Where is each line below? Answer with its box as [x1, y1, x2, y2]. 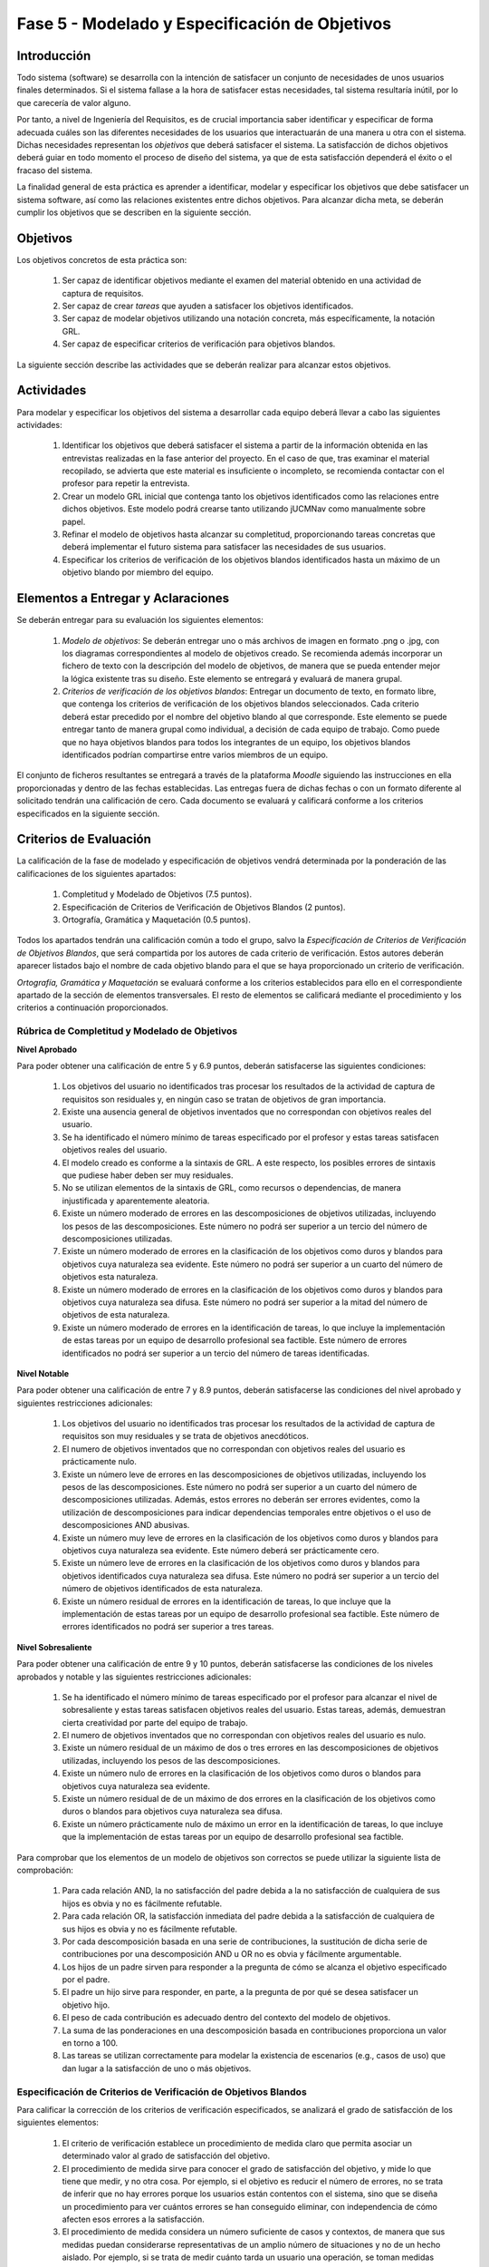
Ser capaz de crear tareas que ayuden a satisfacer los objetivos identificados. [62, 300, 354, 312]
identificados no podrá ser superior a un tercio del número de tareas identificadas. [62, 1348, 370, 1358]
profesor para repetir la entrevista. [62, 478, 190, 489]
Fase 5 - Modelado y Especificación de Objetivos [16, 14, 392, 34]
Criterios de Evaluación [16, 832, 151, 847]
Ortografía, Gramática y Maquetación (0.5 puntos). [62, 914, 251, 925]
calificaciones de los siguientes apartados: [16, 868, 177, 879]
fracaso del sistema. [16, 164, 93, 176]
